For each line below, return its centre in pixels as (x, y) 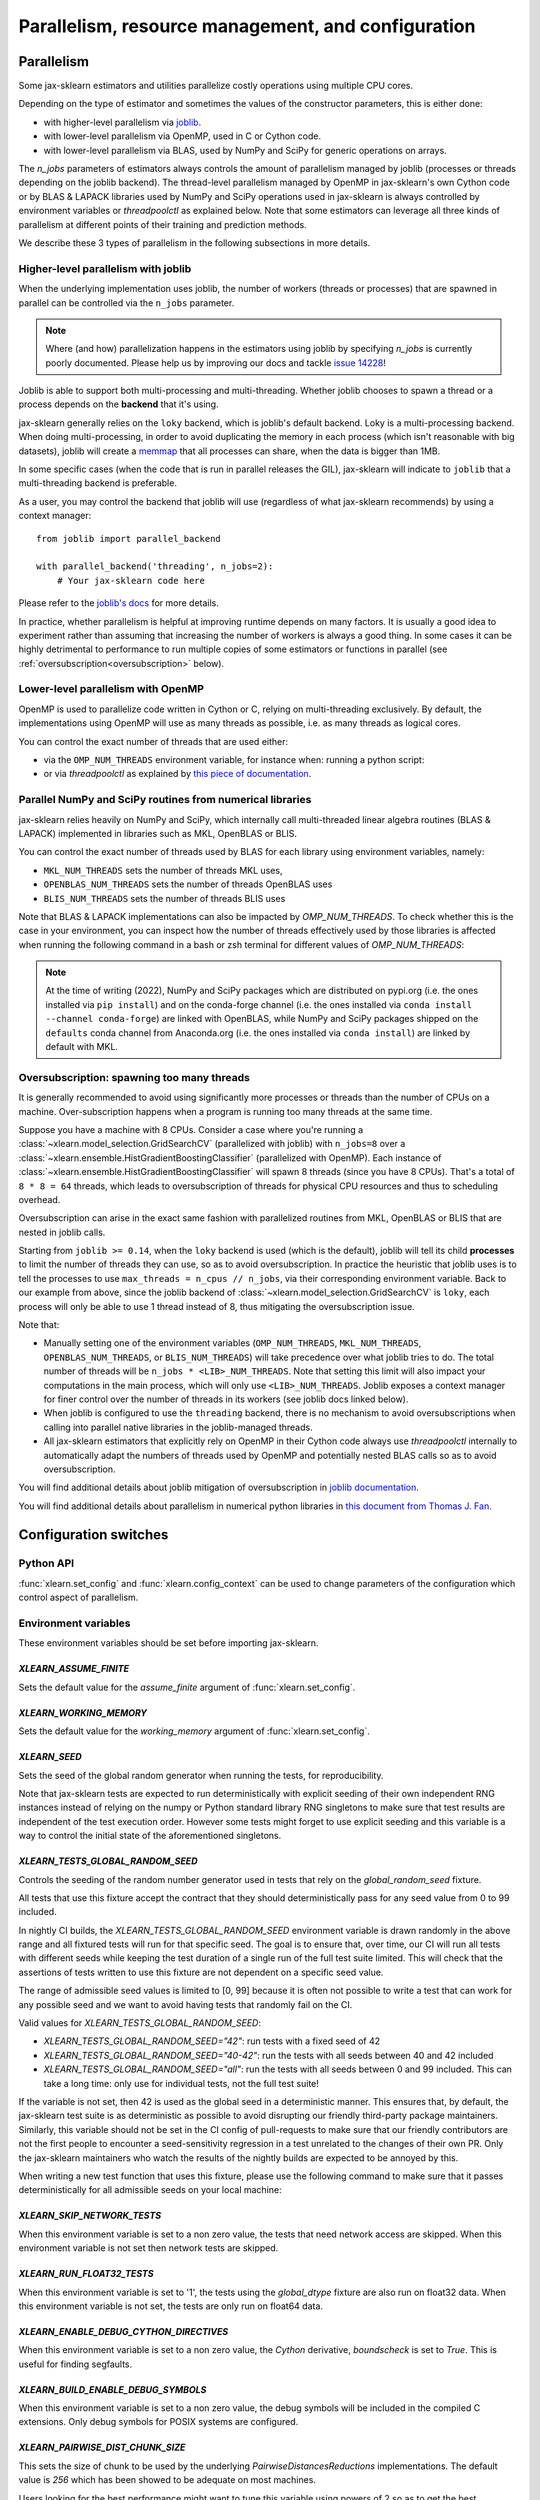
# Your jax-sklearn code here (130, 580)
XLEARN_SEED (50, 1757)
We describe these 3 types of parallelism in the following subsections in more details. (194, 242)
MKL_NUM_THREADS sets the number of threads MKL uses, (163, 870)
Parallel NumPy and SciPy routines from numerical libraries (165, 800)
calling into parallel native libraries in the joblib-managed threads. (178, 1427)
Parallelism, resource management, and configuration (247, 26)
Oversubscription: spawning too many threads (134, 1077)
